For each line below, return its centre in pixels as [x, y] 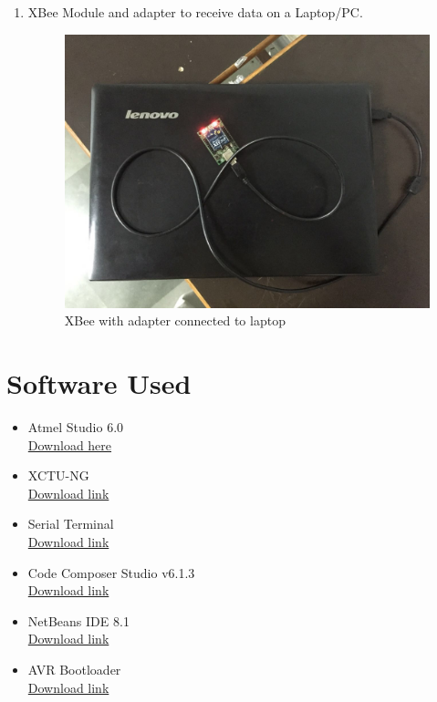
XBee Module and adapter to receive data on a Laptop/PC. [195, 12]
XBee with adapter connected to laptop [175, 320]
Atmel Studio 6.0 [76, 427]
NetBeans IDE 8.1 [78, 620]
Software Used [99, 383]
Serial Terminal [71, 524]
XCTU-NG [58, 475]
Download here [70, 444]
